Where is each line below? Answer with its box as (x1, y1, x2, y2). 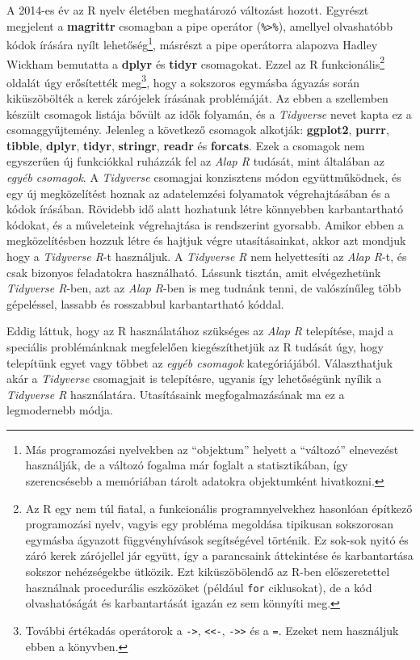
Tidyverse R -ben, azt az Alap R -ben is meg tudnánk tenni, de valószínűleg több (6, 280, 401, 296)
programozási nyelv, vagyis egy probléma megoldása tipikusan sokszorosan (25, 515, 394, 532)
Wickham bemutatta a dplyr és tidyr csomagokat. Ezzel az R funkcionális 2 (6, 53, 385, 72)
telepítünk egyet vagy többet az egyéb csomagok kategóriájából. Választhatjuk (6, 354, 393, 371)
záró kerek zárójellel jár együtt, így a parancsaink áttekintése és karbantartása (25, 547, 414, 564)
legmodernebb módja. (6, 401, 113, 418)
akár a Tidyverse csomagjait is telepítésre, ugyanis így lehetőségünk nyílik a (6, 370, 382, 387)
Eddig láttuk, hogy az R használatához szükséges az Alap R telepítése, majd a (6, 322, 393, 339)
